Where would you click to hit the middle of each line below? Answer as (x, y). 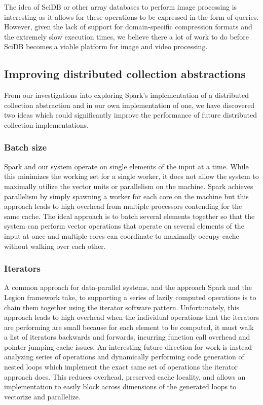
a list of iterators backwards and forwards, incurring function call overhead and (127, 337)
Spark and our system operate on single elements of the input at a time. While (126, 166)
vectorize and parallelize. (42, 396)
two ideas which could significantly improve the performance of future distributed (131, 115)
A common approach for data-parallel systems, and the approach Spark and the (128, 287)
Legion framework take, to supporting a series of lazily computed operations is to (130, 297)
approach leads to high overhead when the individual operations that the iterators (131, 317)
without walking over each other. (55, 246)
